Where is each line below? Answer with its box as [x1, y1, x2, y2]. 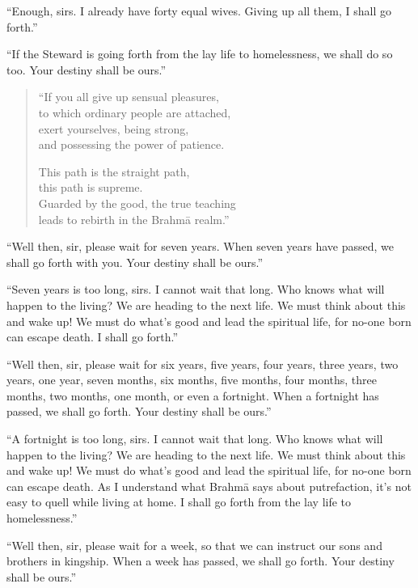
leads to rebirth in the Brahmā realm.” [38, 210, 230, 227]
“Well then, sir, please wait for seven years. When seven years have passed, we [6, 238, 395, 255]
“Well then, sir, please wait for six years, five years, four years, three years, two [6, 355, 399, 372]
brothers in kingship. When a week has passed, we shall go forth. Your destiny [6, 552, 395, 569]
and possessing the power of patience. [38, 136, 225, 153]
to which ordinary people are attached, [38, 104, 231, 121]
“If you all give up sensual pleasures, [38, 88, 219, 105]
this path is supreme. [38, 179, 143, 196]
